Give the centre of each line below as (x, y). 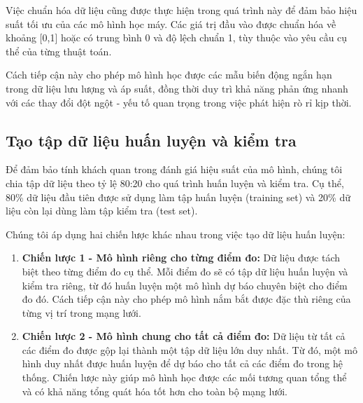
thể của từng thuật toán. (59, 51)
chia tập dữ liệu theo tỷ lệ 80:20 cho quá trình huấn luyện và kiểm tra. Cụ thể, (175, 183)
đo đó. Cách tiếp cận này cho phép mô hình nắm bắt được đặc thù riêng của (186, 299)
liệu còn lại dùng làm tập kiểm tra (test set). (102, 211)
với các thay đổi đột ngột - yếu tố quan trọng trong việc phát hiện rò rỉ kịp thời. (179, 102)
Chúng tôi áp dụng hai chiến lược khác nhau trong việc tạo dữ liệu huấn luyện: (176, 234)
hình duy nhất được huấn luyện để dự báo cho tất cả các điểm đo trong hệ (182, 363)
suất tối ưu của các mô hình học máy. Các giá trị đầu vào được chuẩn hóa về (171, 23)
